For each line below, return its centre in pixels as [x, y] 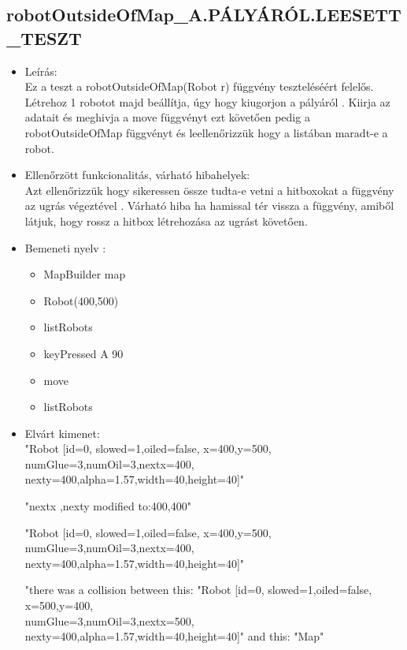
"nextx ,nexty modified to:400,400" [108, 506]
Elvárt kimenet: [62, 433]
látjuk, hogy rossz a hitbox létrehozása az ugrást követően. [166, 220]
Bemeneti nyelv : [65, 247]
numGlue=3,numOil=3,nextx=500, [109, 620]
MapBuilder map [85, 274]
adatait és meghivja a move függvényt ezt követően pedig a [167, 117]
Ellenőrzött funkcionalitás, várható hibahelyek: [137, 175]
